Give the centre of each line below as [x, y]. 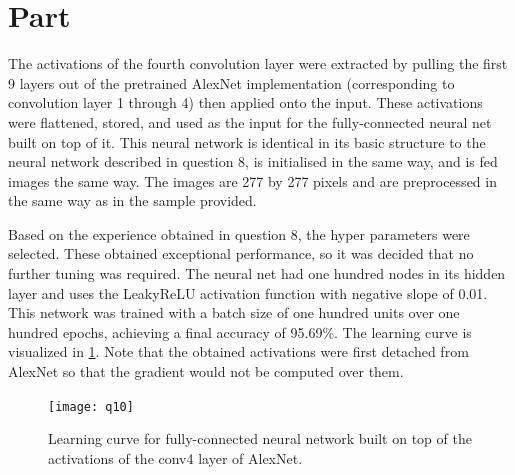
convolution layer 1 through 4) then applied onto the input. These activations [245, 102]
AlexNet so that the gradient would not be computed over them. [206, 371]
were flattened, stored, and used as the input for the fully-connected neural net [250, 121]
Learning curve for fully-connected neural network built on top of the [260, 438]
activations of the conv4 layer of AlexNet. [175, 457]
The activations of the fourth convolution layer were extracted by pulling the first [258, 63]
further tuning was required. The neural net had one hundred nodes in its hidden [257, 273]
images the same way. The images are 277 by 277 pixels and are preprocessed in [252, 180]
